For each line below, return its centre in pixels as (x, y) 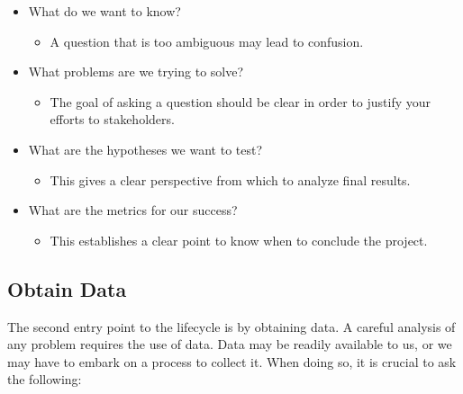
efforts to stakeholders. (112, 119)
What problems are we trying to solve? (136, 72)
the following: (45, 379)
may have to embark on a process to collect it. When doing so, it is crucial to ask (232, 361)
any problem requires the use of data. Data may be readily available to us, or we (230, 344)
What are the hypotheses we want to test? (145, 149)
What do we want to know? (104, 11)
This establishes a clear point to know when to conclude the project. (239, 240)
